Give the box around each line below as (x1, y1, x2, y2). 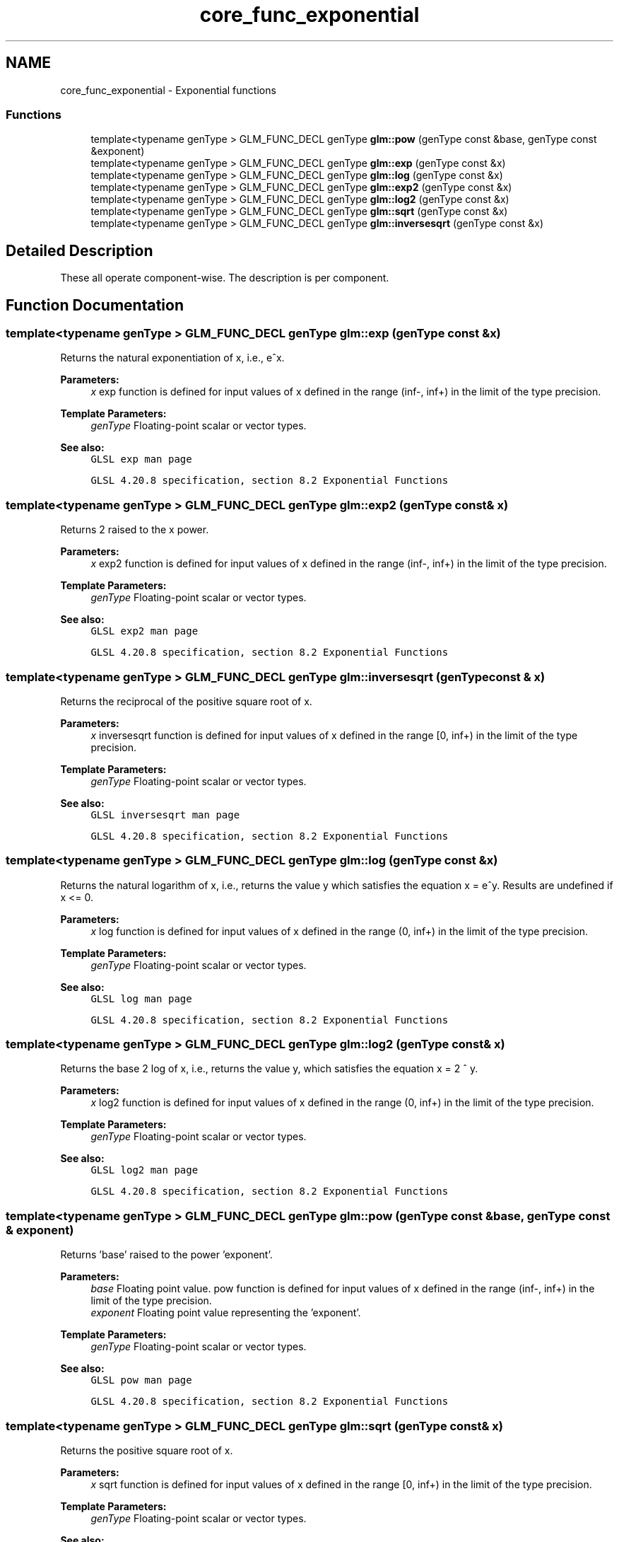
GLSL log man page (90, 992, 192, 1004)
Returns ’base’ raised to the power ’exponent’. (60, 1248, 273, 1261)
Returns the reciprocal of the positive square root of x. (60, 695, 312, 707)
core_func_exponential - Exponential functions (60, 83, 276, 96)
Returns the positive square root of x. (60, 1444, 233, 1456)
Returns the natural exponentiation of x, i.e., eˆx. (60, 352, 285, 364)
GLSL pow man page (90, 1374, 192, 1386)
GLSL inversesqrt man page (90, 808, 240, 821)
